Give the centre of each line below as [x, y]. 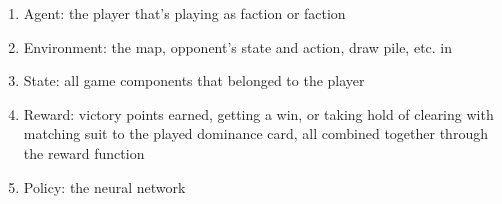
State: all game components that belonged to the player [194, 80]
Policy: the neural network [104, 186]
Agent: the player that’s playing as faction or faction [184, 13]
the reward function [84, 152]
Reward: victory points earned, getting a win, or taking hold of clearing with [258, 113]
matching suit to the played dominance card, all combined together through [255, 133]
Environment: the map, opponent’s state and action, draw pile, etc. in [238, 46]
